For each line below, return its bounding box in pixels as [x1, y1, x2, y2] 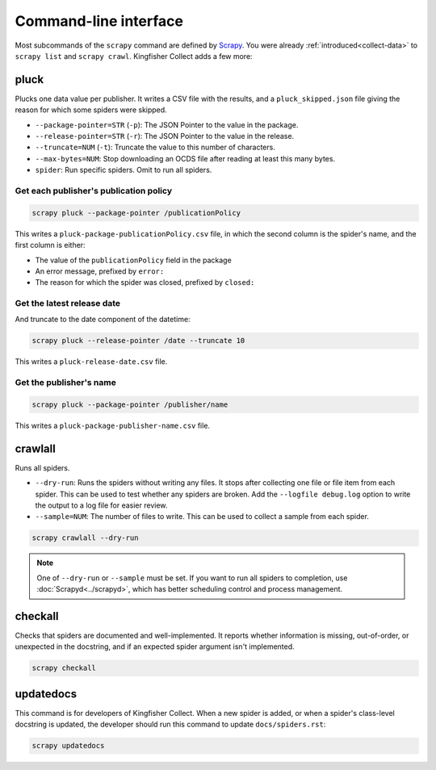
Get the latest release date [15, 298, 121, 309]
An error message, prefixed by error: [35, 266, 165, 276]
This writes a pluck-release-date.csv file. [15, 357, 168, 366]
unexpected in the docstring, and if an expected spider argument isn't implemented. [15, 642, 295, 651]
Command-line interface [15, 12, 183, 30]
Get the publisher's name [15, 377, 116, 388]
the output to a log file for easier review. [35, 500, 168, 510]
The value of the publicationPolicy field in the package [35, 255, 232, 265]
